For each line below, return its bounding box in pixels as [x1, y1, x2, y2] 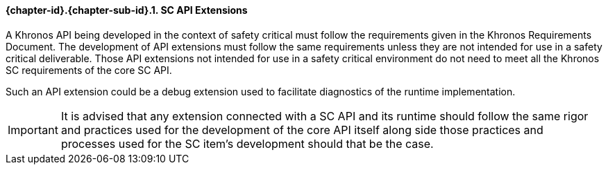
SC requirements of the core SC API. [6, 64, 172, 76]
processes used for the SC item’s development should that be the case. [60, 136, 434, 151]
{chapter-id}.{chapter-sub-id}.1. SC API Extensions [6, 4, 248, 16]
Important [8, 122, 58, 137]
